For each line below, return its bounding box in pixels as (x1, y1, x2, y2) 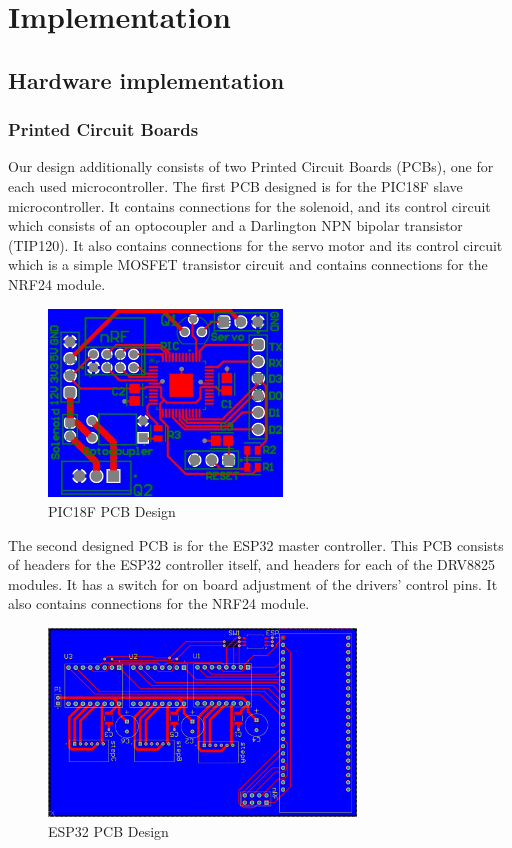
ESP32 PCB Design (48, 820, 169, 841)
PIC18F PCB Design (48, 501, 176, 522)
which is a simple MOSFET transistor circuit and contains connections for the (8, 254, 488, 275)
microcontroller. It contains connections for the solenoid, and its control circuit (8, 195, 491, 216)
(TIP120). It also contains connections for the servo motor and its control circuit (8, 234, 503, 255)
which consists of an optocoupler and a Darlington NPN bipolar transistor (8, 215, 463, 236)
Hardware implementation (8, 64, 285, 95)
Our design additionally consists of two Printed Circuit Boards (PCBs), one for (8, 156, 494, 177)
